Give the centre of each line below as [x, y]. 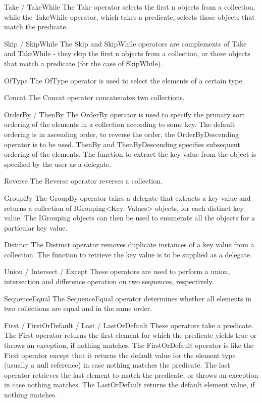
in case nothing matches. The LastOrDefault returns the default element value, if [129, 385]
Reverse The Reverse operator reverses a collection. [83, 181]
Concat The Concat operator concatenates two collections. [94, 97]
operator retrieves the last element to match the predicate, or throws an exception [131, 374]
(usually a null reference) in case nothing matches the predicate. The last [117, 365]
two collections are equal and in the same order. [78, 308]
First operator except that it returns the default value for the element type [120, 355]
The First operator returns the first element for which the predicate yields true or [130, 335]
